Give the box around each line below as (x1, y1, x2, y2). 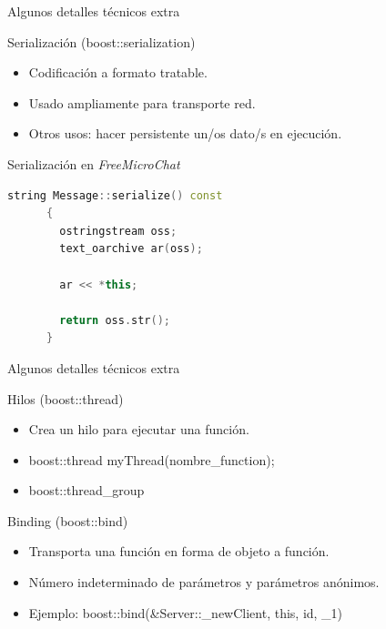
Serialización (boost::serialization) (7, 32, 196, 51)
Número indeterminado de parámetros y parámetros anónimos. (28, 573, 380, 592)
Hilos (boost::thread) (7, 389, 124, 408)
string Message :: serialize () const (7, 188, 223, 202)
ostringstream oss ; (59, 224, 178, 238)
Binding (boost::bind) (7, 511, 128, 530)
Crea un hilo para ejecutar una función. (28, 420, 249, 439)
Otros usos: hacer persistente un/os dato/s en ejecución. (28, 124, 342, 143)
